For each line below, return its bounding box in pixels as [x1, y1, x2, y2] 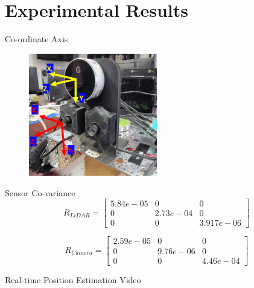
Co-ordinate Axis [5, 33, 68, 45]
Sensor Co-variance [5, 186, 75, 199]
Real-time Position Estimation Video [5, 273, 141, 286]
